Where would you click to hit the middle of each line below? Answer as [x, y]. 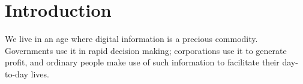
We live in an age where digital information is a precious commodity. [131, 39]
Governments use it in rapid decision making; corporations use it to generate [146, 50]
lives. [40, 73]
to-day [16, 73]
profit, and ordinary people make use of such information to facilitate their [142, 62]
